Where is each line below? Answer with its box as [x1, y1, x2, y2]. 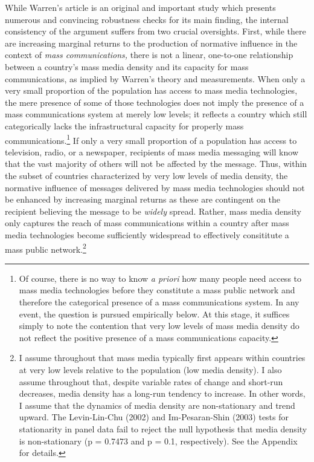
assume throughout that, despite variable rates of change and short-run [19, 375, 283, 388]
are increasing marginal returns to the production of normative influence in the [5, 36, 298, 49]
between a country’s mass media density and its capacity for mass [5, 60, 249, 73]
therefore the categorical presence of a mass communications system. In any [19, 295, 300, 308]
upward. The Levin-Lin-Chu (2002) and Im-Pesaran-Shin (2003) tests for [19, 411, 289, 423]
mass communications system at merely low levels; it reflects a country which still [5, 108, 307, 120]
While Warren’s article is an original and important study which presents [5, 1, 276, 13]
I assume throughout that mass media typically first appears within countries [19, 351, 306, 364]
